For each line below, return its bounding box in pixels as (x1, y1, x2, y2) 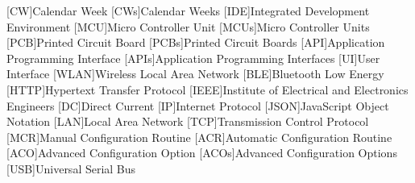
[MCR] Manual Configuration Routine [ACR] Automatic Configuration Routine (6, 128, 392, 145)
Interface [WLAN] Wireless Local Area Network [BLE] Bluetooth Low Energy (6, 65, 384, 82)
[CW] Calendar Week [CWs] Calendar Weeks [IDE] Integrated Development (6, 2, 370, 19)
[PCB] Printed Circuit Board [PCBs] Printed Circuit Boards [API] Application (6, 34, 385, 51)
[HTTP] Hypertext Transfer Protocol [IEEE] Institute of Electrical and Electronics (6, 81, 409, 98)
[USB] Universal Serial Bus (6, 160, 136, 177)
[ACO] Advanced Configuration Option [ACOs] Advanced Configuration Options (6, 144, 397, 161)
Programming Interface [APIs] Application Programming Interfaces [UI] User (6, 49, 380, 66)
